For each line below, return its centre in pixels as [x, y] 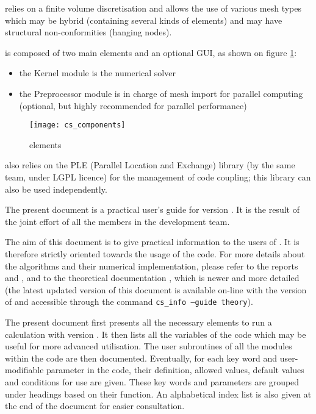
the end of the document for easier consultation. [95, 406]
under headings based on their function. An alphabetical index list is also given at [158, 394]
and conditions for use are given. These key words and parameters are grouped [152, 381]
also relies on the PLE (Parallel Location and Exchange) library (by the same [150, 165]
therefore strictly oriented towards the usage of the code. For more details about [155, 253]
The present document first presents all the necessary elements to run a [138, 322]
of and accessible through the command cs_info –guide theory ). [129, 302]
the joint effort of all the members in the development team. [117, 221]
